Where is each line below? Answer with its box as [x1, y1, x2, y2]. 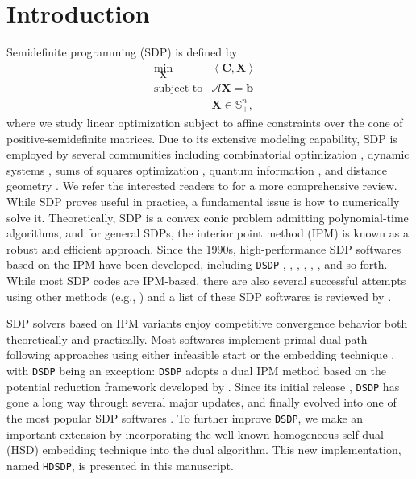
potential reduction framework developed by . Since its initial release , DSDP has [6, 378, 400, 394]
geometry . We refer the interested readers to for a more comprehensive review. [6, 177, 397, 194]
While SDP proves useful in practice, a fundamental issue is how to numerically [6, 192, 400, 209]
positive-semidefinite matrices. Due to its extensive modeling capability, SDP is [6, 130, 397, 147]
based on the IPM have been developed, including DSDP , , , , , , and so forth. [6, 256, 388, 273]
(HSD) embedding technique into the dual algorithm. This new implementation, [6, 441, 401, 458]
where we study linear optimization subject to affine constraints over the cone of [6, 114, 403, 130]
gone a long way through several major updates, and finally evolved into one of [6, 394, 397, 411]
